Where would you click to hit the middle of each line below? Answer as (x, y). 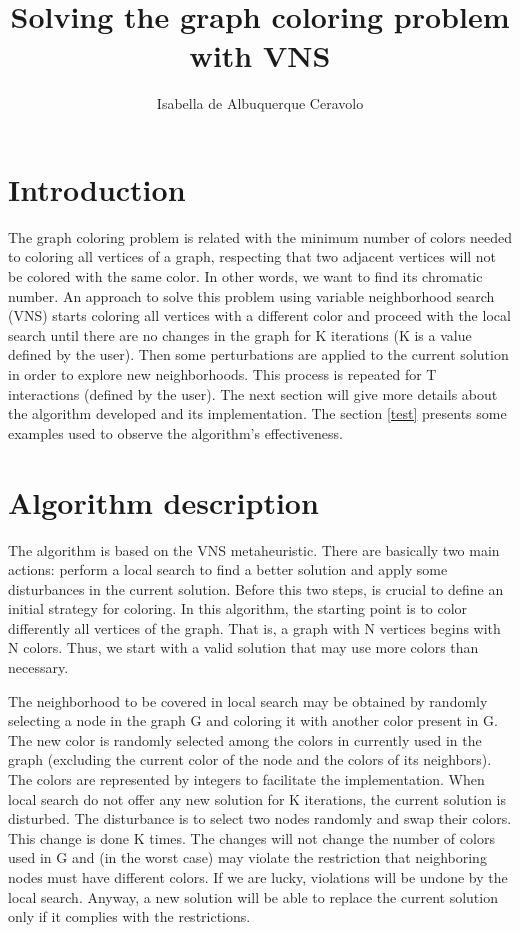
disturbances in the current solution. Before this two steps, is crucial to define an (256, 588)
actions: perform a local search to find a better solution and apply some (228, 569)
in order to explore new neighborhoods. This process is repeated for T (222, 374)
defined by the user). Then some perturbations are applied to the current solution (258, 354)
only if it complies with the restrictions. (129, 916)
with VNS (260, 55)
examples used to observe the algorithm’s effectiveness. (175, 432)
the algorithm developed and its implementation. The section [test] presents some (257, 413)
